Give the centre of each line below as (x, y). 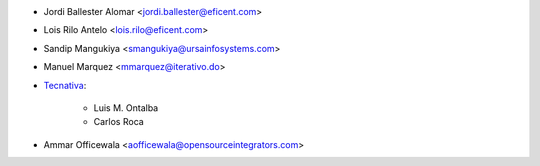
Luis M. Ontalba (126, 107)
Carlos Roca (118, 122)
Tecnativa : (65, 85)
